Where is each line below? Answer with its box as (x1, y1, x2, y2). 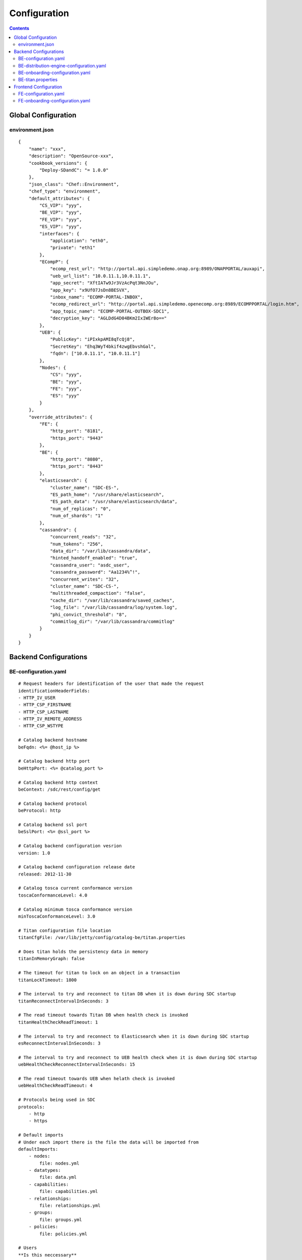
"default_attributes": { (28, 196, 90, 201)
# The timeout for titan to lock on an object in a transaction (18, 970, 181, 976)
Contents (9, 25, 30, 31)
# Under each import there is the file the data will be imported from (18, 1139, 199, 1145)
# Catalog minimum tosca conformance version (18, 906, 133, 912)
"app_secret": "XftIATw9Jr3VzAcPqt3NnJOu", (50, 280, 159, 286)
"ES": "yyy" (50, 393, 80, 399)
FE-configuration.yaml (18, 91, 65, 97)
